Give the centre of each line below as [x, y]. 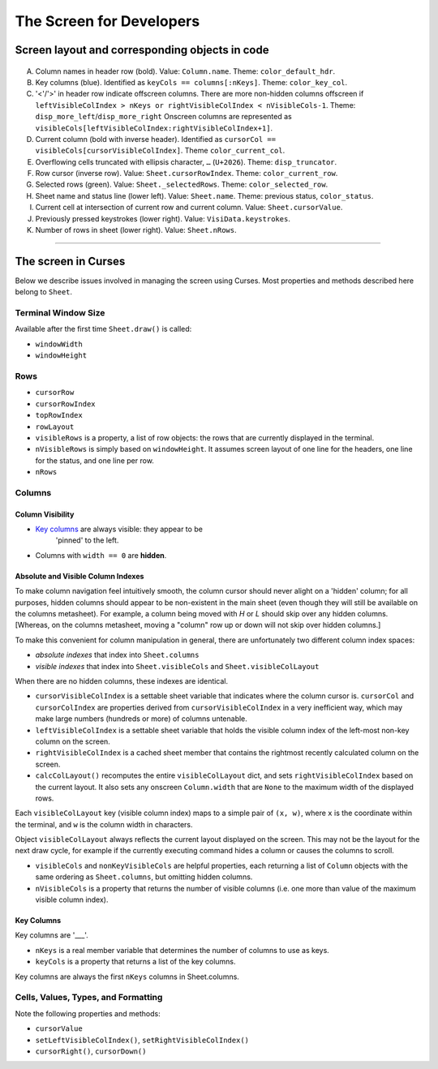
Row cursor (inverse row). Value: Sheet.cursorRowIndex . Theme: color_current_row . [187, 174]
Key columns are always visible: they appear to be [119, 529]
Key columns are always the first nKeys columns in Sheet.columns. [127, 977]
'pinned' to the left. [87, 540]
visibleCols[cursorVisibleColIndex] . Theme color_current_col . [160, 151]
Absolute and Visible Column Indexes [79, 576]
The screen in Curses [70, 261]
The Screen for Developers [107, 21]
